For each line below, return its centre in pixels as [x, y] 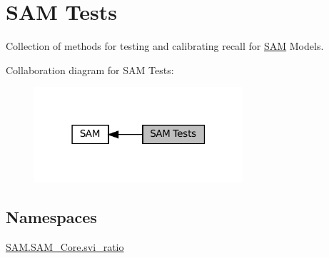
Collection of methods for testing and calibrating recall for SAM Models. [165, 46]
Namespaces [51, 216]
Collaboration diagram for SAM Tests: [90, 69]
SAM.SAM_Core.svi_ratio [65, 246]
